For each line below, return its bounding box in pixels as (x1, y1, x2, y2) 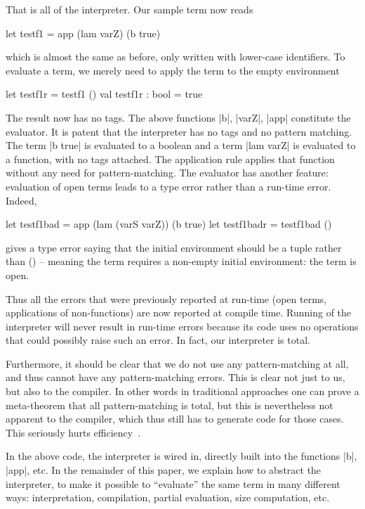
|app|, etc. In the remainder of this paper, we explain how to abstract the (6, 463, 321, 477)
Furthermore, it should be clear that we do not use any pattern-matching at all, (6, 356, 349, 371)
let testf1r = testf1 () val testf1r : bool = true (6, 86, 203, 101)
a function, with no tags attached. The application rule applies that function (6, 151, 335, 166)
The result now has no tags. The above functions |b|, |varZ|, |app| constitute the (6, 110, 351, 124)
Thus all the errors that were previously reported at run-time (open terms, (6, 291, 327, 306)
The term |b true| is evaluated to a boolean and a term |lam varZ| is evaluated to (6, 138, 356, 153)
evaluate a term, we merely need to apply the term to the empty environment (6, 63, 340, 77)
